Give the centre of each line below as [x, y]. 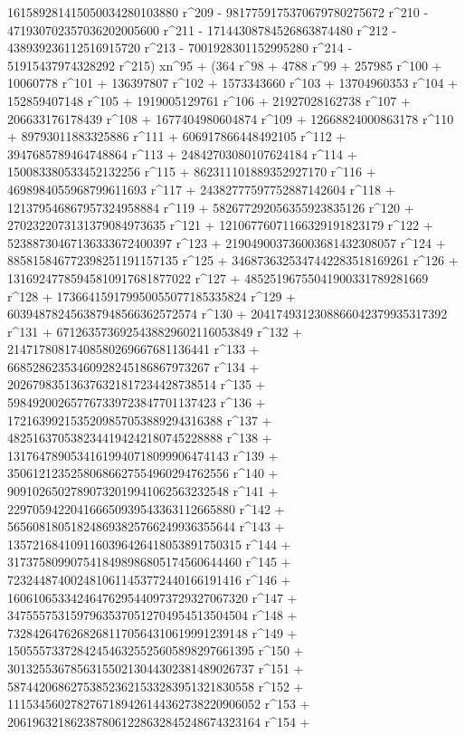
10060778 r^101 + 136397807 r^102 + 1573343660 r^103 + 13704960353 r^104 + [232, 83]
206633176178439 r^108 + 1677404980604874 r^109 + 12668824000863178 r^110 [231, 118]
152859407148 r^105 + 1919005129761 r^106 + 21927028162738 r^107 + [209, 100]
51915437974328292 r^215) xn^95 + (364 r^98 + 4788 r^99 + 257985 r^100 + [225, 65]
